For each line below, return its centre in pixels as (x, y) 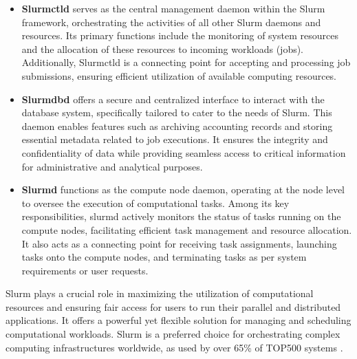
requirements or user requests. (85, 270)
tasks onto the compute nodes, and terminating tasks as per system (164, 257)
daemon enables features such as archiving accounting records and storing (177, 126)
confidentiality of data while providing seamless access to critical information (184, 152)
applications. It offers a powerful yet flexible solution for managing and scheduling (178, 320)
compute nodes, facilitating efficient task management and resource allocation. (187, 229)
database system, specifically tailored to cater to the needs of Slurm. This (177, 112)
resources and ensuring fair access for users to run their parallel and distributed (173, 306)
